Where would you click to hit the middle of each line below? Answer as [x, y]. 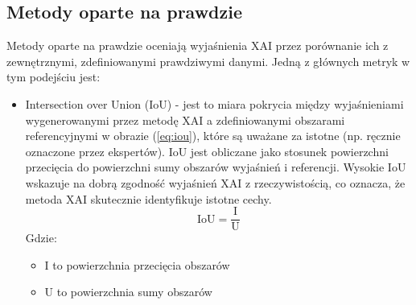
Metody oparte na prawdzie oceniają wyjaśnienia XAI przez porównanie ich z [198, 45]
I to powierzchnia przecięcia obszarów [137, 264]
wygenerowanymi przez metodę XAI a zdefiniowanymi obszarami [185, 120]
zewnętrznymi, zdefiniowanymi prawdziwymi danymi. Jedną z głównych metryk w [208, 61]
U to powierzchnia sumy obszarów [128, 292]
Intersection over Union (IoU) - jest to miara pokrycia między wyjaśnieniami [214, 103]
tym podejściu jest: [54, 77]
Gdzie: [41, 238]
